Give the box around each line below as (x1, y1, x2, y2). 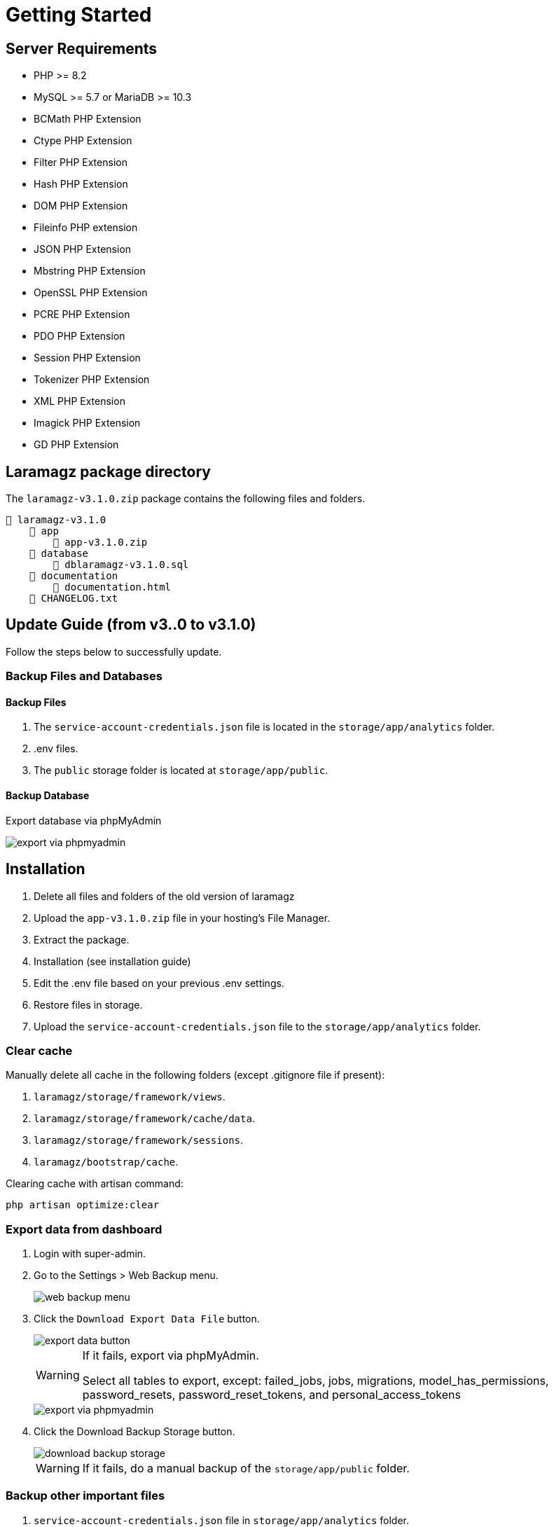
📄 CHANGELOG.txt (29, 593, 118, 604)
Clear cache (6, 1043, 73, 1058)
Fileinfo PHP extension (34, 221, 138, 234)
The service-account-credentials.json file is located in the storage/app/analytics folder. (34, 721, 494, 733)
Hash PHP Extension (34, 178, 128, 191)
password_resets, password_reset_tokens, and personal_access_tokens (82, 1388, 461, 1402)
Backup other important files (6, 1488, 165, 1503)
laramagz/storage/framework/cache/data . (34, 1112, 255, 1125)
